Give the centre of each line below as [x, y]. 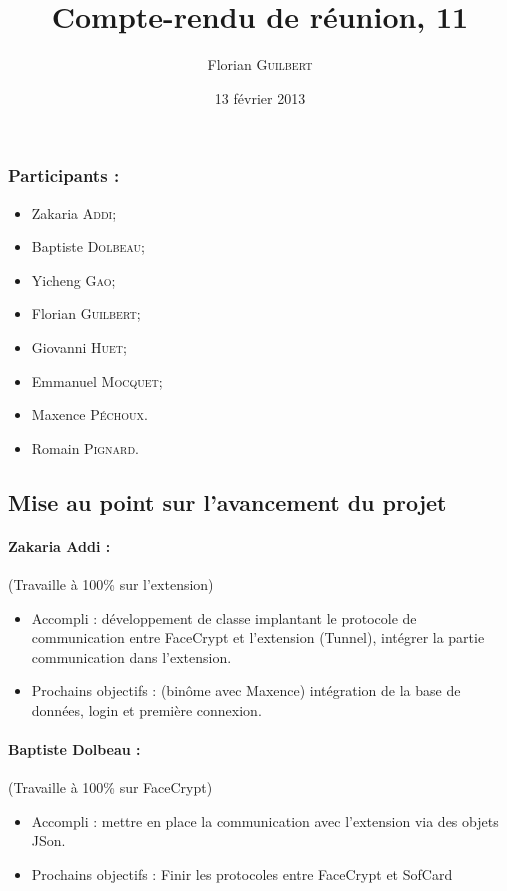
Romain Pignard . [85, 447]
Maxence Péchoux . [89, 414]
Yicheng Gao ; [73, 279]
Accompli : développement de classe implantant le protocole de [224, 617]
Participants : [64, 175]
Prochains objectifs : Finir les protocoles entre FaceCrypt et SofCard [242, 874]
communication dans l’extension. [131, 656]
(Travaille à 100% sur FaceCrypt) [110, 787]
